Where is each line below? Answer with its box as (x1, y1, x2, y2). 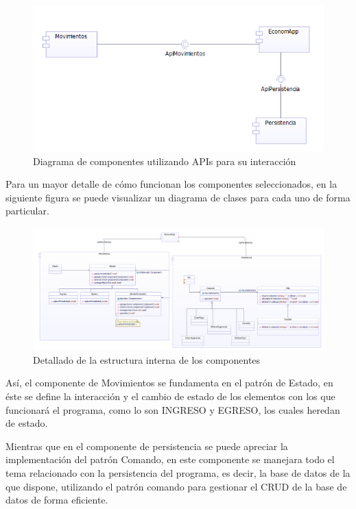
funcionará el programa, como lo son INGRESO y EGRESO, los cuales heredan (5, 402, 340, 417)
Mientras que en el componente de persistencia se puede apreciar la (5, 438, 288, 453)
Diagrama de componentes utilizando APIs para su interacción (33, 153, 296, 168)
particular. (5, 203, 49, 218)
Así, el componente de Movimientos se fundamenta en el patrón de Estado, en (5, 375, 333, 390)
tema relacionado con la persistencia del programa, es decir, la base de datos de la (5, 466, 351, 480)
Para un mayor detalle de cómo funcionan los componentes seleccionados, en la (5, 177, 337, 191)
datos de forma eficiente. (5, 493, 108, 507)
